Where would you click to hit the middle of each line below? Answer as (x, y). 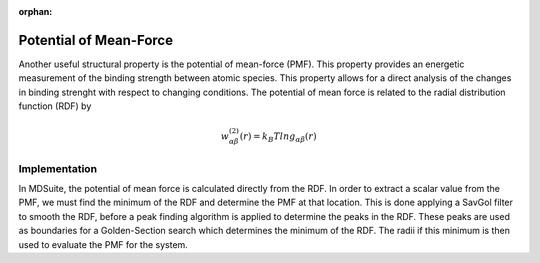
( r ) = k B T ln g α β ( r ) (278, 137)
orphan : (35, 11)
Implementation (58, 168)
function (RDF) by (55, 106)
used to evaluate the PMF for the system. (103, 244)
